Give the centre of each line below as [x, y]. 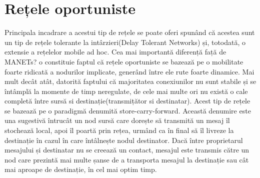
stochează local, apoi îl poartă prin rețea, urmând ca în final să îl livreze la [119, 130]
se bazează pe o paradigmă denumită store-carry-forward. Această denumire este [128, 110]
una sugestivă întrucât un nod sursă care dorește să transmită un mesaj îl [117, 120]
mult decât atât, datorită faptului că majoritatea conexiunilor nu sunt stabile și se [130, 81]
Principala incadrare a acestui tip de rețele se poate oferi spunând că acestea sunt [130, 32]
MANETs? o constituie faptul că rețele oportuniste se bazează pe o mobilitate [124, 61]
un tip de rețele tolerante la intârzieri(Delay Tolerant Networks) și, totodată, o [125, 42]
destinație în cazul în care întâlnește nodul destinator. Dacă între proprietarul [124, 140]
